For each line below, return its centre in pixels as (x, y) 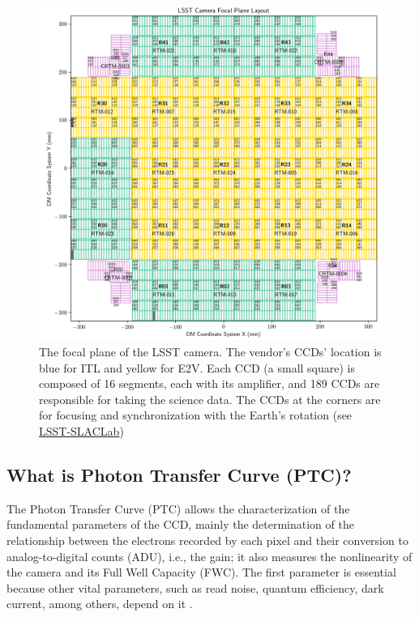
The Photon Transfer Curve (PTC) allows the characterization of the (178, 508)
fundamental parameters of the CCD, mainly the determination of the (180, 524)
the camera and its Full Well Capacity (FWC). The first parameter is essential (201, 572)
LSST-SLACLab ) (81, 430)
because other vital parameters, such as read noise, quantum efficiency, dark (195, 587)
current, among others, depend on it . (100, 604)
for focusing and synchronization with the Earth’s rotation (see (196, 415)
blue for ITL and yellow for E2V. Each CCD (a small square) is (197, 367)
